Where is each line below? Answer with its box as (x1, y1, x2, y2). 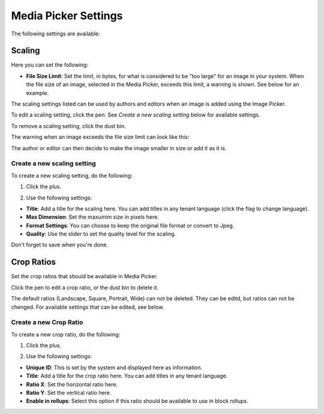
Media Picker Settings (11, 9, 123, 22)
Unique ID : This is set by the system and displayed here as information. (26, 364, 203, 371)
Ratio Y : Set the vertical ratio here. (26, 389, 112, 397)
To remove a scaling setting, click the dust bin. (11, 122, 126, 129)
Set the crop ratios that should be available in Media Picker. (11, 273, 158, 280)
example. (26, 89, 49, 96)
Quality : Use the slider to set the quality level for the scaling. (26, 230, 176, 237)
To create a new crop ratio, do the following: (11, 330, 121, 338)
